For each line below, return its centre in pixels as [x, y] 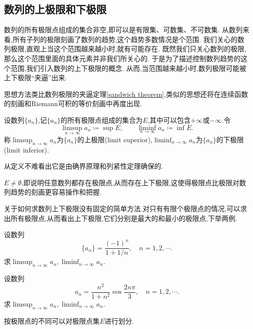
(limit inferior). [27, 149]
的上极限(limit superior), [115, 139]
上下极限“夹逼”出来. [36, 77]
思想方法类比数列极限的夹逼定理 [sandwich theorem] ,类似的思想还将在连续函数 [126, 94]
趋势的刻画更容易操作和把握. [56, 192]
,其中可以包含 [169, 120]
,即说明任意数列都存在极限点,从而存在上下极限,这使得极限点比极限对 [130, 182]
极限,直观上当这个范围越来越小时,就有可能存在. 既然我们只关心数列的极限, [128, 49]
